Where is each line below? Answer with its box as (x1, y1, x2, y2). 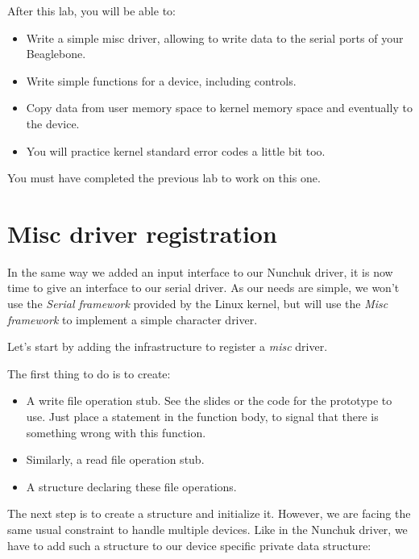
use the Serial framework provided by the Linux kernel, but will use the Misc (7, 295, 388, 312)
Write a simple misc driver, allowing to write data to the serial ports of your (26, 29, 404, 46)
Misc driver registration (7, 216, 277, 249)
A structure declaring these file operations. (26, 478, 237, 494)
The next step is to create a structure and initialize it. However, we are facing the (7, 505, 411, 522)
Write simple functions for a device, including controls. (26, 72, 297, 89)
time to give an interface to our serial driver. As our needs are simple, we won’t (7, 279, 400, 296)
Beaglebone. (26, 45, 86, 62)
